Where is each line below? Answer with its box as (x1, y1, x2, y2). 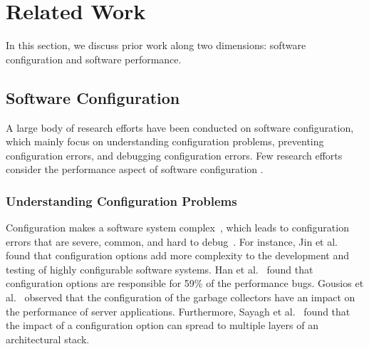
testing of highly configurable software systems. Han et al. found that (6, 261, 313, 276)
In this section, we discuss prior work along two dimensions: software (6, 38, 306, 53)
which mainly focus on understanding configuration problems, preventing (6, 134, 324, 149)
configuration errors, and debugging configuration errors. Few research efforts (6, 147, 343, 162)
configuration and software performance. (6, 51, 182, 66)
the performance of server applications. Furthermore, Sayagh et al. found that (6, 303, 350, 318)
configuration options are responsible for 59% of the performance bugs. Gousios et (6, 276, 364, 291)
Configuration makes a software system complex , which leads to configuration (6, 220, 349, 235)
